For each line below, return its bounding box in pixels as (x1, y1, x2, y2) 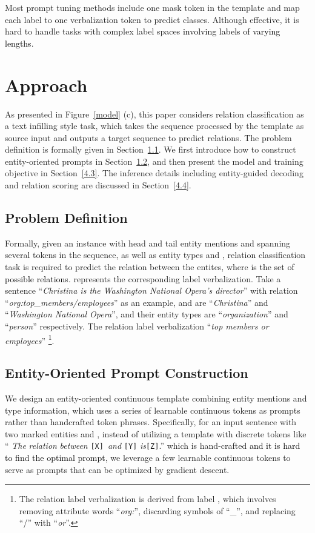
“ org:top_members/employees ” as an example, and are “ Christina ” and (5, 296, 268, 308)
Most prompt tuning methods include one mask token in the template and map (5, 1, 300, 13)
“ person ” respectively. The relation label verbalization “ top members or (5, 320, 269, 333)
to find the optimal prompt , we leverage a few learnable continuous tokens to (5, 451, 291, 464)
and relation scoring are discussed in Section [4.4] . (5, 179, 191, 191)
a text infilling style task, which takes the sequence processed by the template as (5, 119, 304, 132)
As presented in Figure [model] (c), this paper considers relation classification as (5, 107, 304, 120)
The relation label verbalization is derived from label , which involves (19, 492, 276, 505)
